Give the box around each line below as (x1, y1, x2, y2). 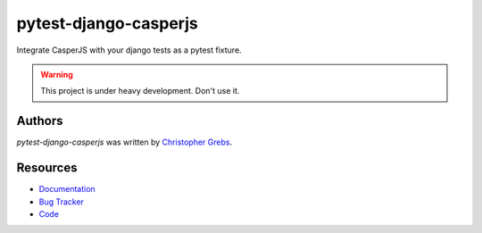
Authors (16, 113, 63, 129)
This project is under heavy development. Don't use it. (40, 86, 240, 96)
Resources (16, 161, 78, 176)
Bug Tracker (38, 196, 85, 207)
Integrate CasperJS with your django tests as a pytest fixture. (16, 45, 242, 55)
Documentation (38, 184, 96, 195)
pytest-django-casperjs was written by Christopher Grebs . (16, 137, 232, 147)
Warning (40, 69, 73, 79)
